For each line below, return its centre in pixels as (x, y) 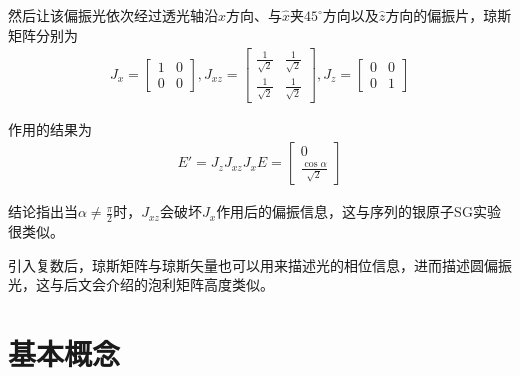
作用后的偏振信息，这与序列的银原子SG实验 (358, 211)
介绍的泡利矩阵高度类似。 (189, 284)
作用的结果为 (50, 128)
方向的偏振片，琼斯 (448, 15)
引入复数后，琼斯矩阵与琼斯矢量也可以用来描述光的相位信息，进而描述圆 (246, 264)
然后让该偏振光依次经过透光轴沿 (113, 15)
